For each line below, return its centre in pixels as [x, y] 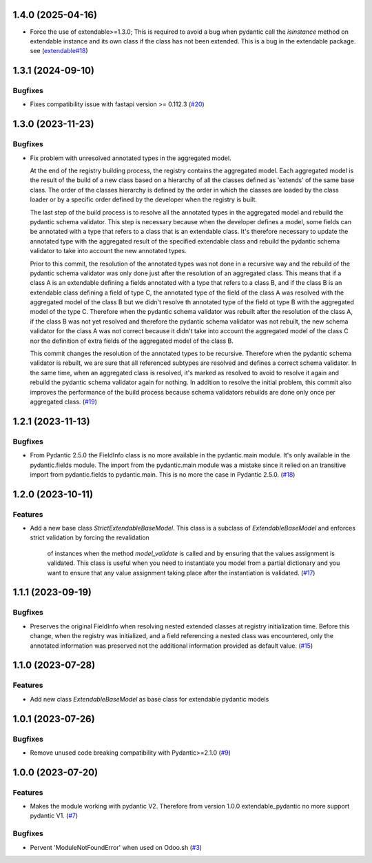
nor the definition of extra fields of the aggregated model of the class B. [132, 341]
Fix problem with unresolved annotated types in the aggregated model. [131, 158]
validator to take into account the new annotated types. [108, 251]
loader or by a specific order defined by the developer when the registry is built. [144, 199]
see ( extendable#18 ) [59, 51]
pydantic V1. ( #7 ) [54, 816]
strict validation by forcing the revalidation [90, 537]
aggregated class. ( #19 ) [64, 401]
